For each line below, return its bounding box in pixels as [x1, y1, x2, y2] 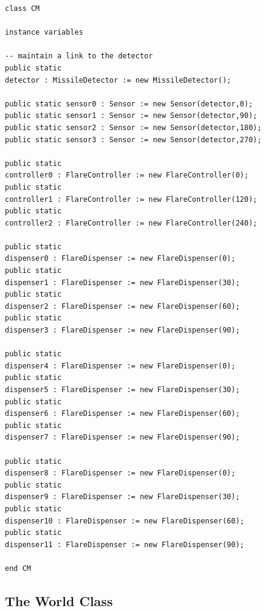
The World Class [5, 591, 113, 610]
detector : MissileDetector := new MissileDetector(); [5, 75, 232, 85]
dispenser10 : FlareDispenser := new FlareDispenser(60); [5, 516, 244, 525]
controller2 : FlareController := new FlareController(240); [5, 218, 258, 227]
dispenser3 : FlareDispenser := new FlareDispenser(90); [5, 326, 240, 335]
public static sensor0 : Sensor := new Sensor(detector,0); [5, 99, 253, 108]
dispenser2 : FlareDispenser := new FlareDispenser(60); [5, 302, 240, 311]
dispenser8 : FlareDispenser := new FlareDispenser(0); [5, 469, 236, 478]
